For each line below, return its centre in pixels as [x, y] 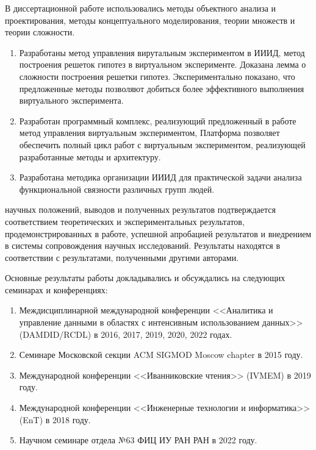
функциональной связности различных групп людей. [117, 189]
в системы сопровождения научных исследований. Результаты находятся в [143, 245]
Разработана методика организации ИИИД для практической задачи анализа [160, 177]
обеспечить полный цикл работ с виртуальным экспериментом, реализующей [162, 144]
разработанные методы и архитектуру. [90, 156]
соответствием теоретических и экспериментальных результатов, [125, 221]
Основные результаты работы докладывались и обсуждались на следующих [145, 278]
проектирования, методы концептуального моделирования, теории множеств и [150, 20]
